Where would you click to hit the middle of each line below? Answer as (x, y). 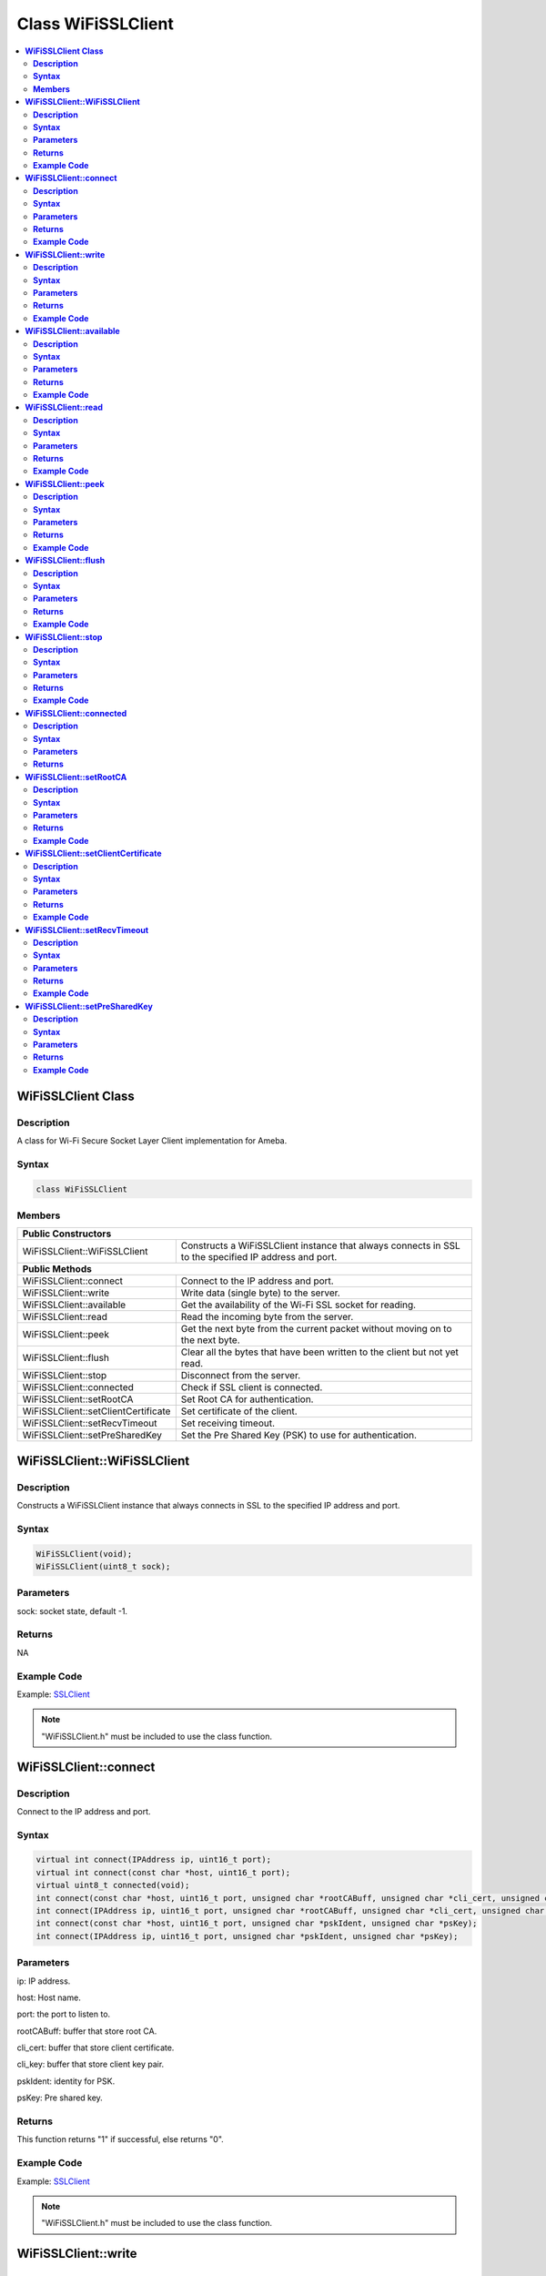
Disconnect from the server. (241, 1376)
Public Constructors (67, 1234)
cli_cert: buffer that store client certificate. (96, 2047)
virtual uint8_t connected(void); (113, 1885)
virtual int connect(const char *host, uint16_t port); (163, 1872)
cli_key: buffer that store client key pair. (91, 2064)
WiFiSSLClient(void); (84, 1554)
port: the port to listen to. (64, 2014)
